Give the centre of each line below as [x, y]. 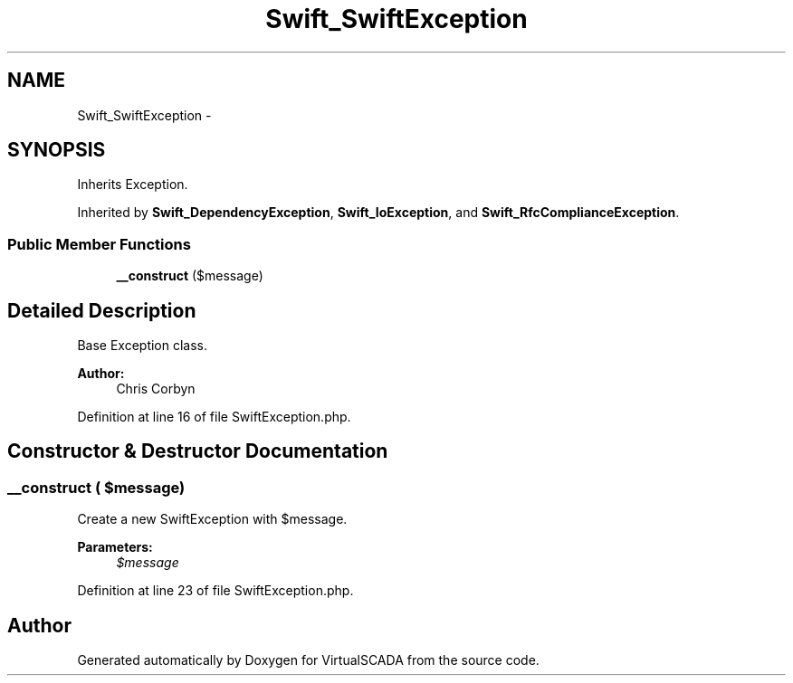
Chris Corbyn [156, 389]
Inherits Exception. [133, 185]
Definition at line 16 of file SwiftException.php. [214, 417]
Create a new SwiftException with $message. [212, 519]
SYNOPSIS [57, 150]
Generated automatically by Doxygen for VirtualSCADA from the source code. [308, 660]
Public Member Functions [99, 244]
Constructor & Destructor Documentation [198, 451]
